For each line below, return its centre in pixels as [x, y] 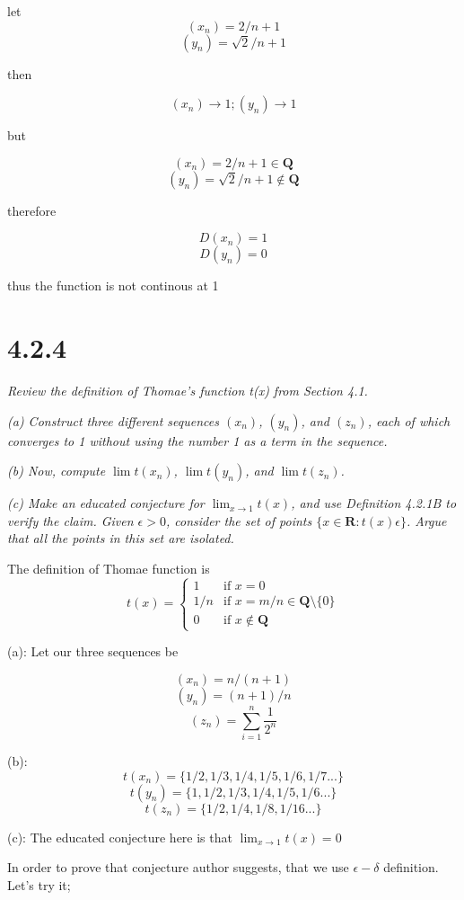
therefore [32, 210]
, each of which [409, 420]
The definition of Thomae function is [109, 569]
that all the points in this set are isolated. [121, 538]
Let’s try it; [39, 884]
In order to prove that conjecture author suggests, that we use [178, 867]
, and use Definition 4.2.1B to [374, 503]
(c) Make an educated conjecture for [106, 503]
